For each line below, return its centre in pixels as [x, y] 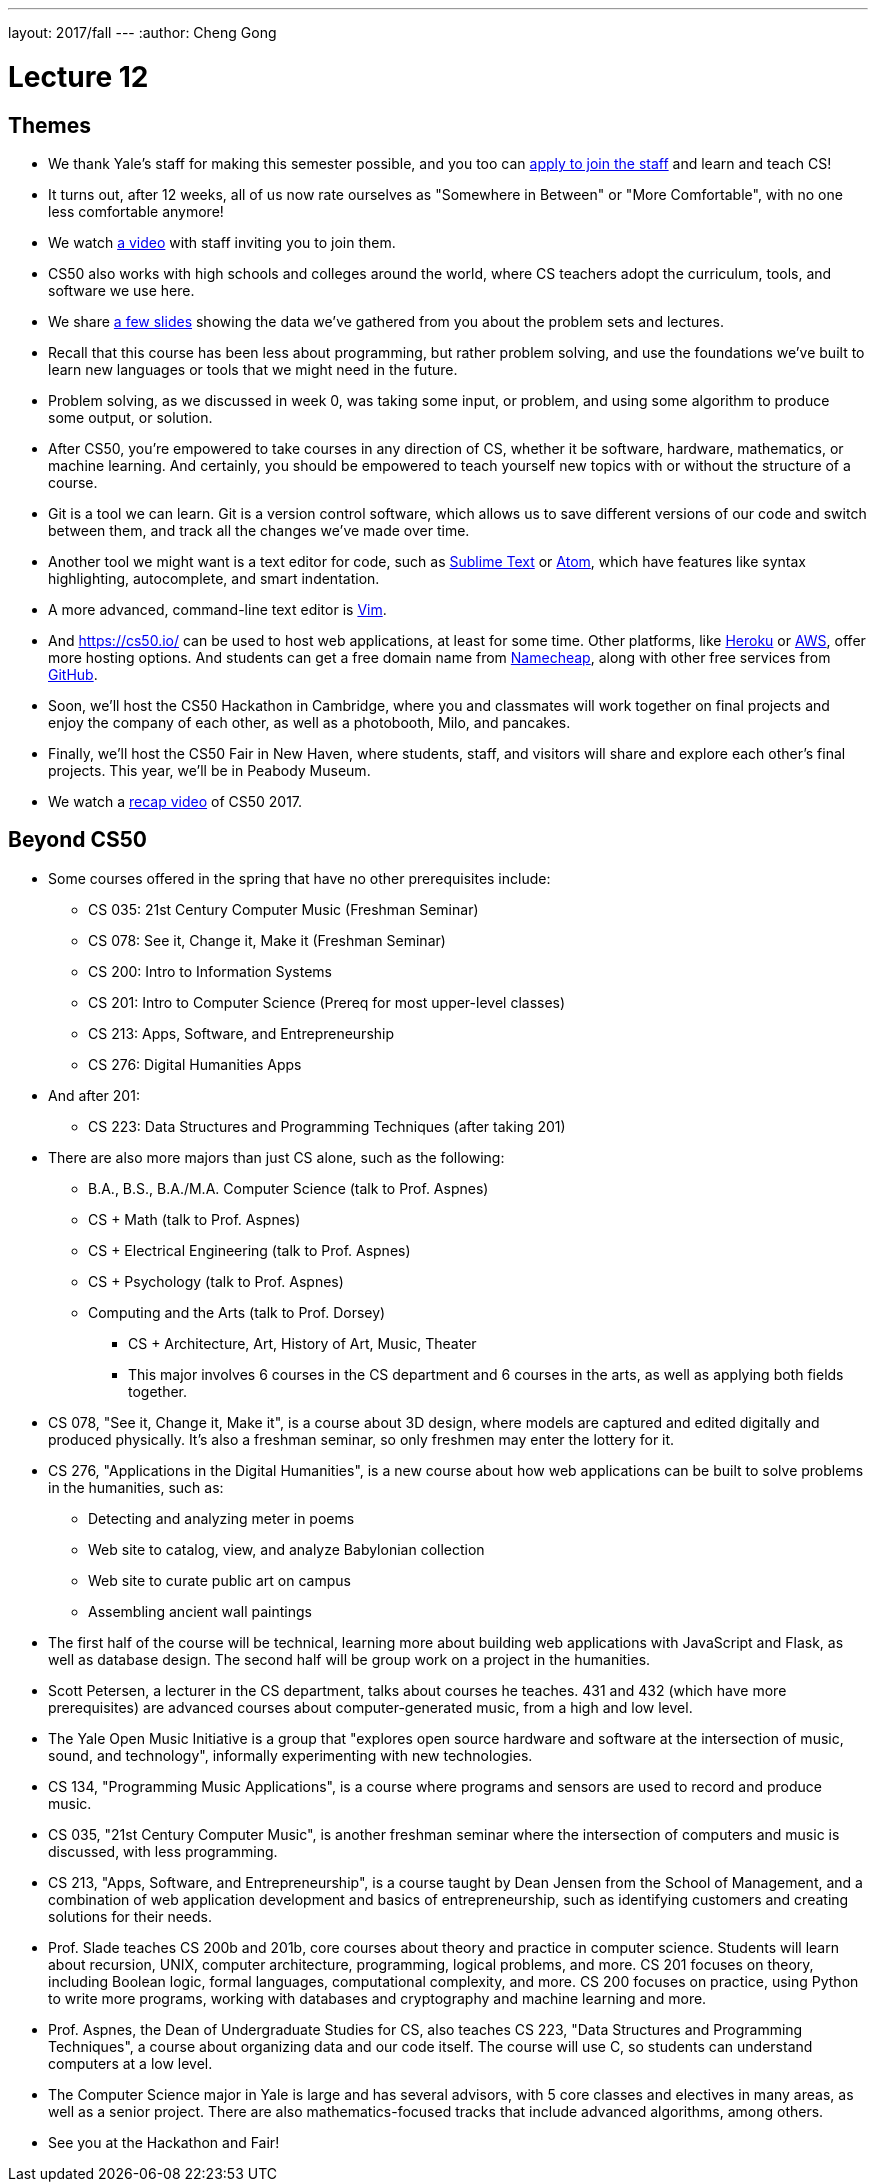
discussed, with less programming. [163, 1851]
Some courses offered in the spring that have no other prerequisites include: [299, 878]
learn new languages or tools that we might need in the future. [253, 369]
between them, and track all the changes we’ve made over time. [259, 530]
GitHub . [73, 674]
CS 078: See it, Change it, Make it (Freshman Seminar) [267, 940]
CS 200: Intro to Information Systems [210, 971]
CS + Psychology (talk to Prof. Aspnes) [216, 1281]
